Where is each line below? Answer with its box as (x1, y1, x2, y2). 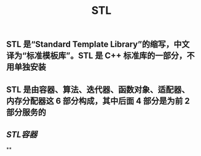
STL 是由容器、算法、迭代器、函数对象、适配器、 (6, 84, 190, 94)
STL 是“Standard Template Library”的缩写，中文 (6, 39, 190, 50)
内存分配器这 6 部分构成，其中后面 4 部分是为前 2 (6, 96, 190, 106)
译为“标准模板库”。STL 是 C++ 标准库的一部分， (6, 51, 187, 61)
